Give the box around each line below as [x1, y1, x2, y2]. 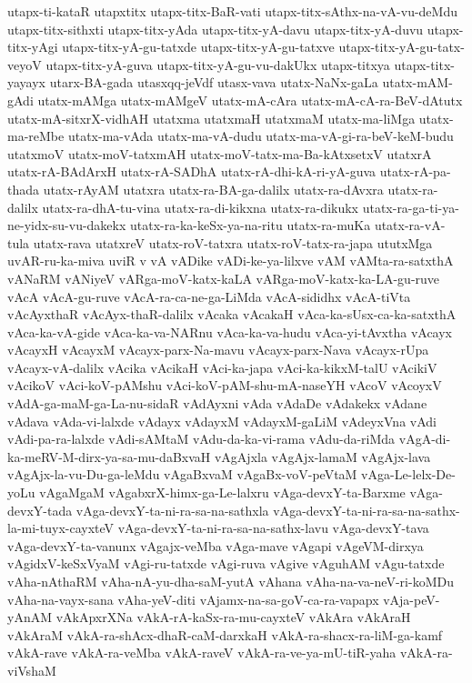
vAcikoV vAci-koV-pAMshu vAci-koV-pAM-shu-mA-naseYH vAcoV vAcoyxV [7, 376, 442, 395]
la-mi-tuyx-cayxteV [7, 518, 115, 537]
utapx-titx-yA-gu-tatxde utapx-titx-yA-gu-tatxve [62, 37, 335, 56]
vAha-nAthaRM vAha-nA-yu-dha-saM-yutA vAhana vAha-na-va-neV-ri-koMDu [7, 572, 454, 590]
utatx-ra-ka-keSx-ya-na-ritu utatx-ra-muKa [130, 216, 371, 235]
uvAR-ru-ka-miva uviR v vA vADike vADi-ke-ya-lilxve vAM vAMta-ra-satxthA [7, 251, 454, 270]
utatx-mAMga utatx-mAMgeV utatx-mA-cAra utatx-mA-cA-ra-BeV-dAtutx [37, 90, 463, 109]
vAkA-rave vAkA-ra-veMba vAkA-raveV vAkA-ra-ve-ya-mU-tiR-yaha [7, 643, 397, 662]
